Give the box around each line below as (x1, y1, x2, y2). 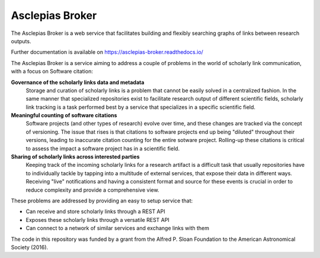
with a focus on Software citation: (11, 68, 93, 75)
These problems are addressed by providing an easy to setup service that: (11, 197, 193, 204)
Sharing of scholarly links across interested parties (11, 153, 140, 160)
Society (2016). (11, 243, 49, 251)
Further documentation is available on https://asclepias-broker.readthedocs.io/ (11, 49, 204, 56)
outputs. (11, 37, 31, 44)
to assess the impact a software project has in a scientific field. (25, 145, 180, 152)
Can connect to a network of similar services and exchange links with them (25, 225, 210, 232)
